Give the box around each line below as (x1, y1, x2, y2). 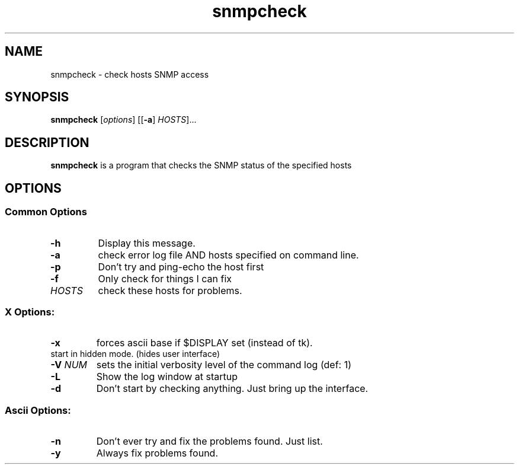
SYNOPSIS (5, 90, 69, 105)
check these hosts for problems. (98, 284, 242, 296)
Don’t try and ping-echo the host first (98, 260, 264, 273)
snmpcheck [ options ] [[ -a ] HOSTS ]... (50, 114, 197, 125)
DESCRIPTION (5, 135, 89, 150)
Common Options (5, 206, 87, 218)
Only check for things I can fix (98, 272, 232, 285)
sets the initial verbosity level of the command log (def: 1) (96, 359, 352, 371)
